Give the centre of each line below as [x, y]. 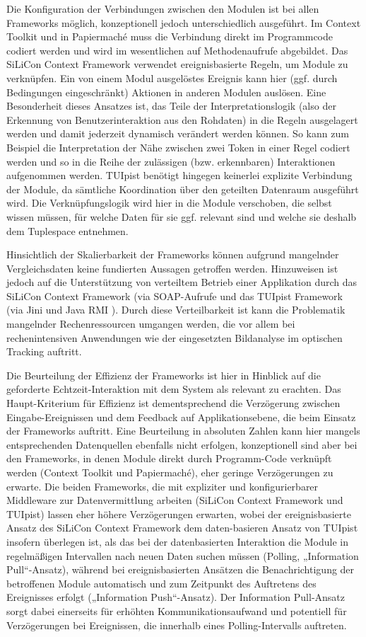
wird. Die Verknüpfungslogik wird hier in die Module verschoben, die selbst [169, 203]
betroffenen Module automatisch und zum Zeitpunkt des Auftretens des [161, 583]
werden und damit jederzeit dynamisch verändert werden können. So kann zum [178, 133]
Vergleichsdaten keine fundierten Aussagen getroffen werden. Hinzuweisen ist [172, 268]
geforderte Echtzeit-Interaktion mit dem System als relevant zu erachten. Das [174, 389]
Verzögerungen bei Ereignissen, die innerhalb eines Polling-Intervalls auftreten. [177, 625]
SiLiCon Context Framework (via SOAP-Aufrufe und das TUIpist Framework [175, 295]
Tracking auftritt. [44, 351]
